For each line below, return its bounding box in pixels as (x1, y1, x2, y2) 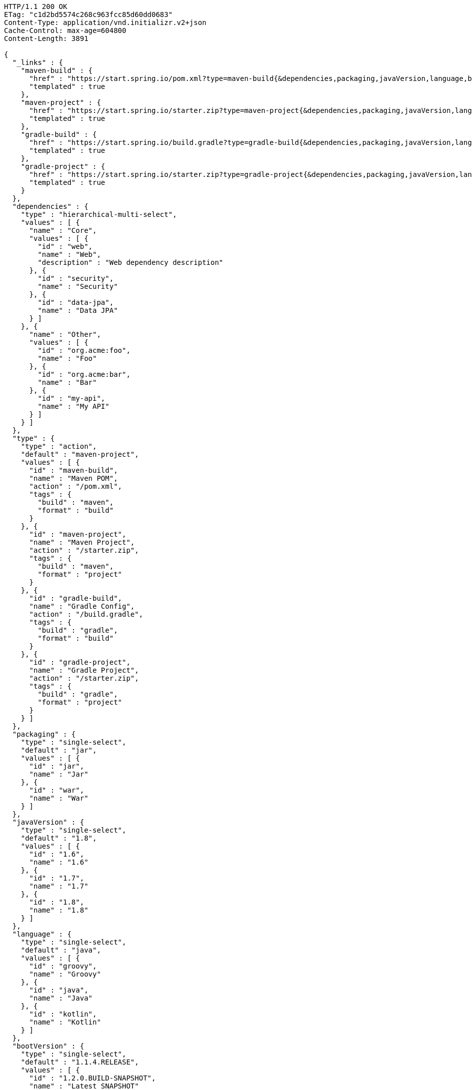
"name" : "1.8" (29, 906, 88, 914)
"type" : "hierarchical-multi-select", (20, 210, 177, 218)
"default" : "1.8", (20, 834, 97, 842)
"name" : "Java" (29, 994, 93, 1002)
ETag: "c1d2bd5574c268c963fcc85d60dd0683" (4, 10, 173, 18)
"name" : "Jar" (29, 770, 88, 778)
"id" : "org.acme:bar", (37, 370, 130, 378)
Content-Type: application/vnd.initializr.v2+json (4, 18, 206, 26)
